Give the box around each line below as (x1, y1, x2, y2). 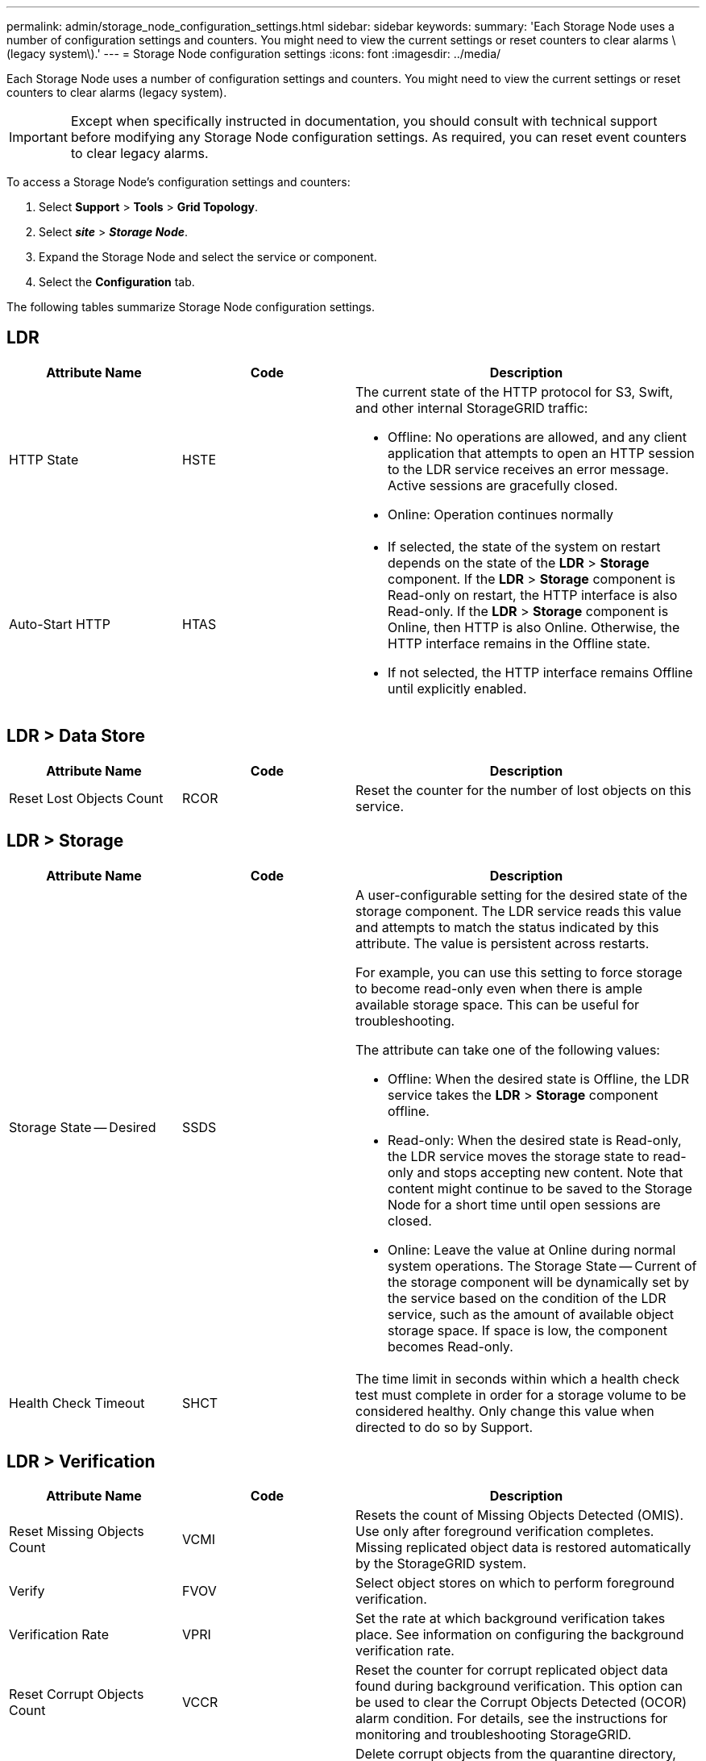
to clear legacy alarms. (70, 145, 209, 161)
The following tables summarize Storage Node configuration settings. (6, 300, 376, 314)
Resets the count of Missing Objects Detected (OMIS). (355, 1507, 684, 1524)
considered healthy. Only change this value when (355, 1402, 654, 1419)
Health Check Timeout (9, 1394, 145, 1411)
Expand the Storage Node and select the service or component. (39, 250, 377, 264)
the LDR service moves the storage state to (388, 1147, 650, 1164)
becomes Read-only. (388, 1338, 513, 1355)
